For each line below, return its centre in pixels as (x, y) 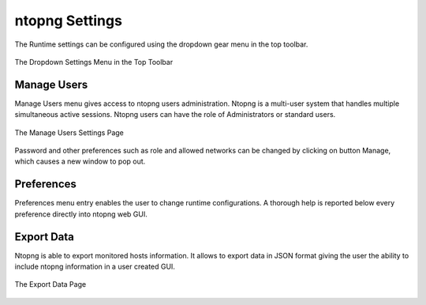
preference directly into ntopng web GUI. (81, 214)
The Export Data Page (50, 284)
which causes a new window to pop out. (80, 161)
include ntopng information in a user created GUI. (95, 266)
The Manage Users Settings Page (69, 132)
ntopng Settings (68, 21)
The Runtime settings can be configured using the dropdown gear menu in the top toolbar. (161, 44)
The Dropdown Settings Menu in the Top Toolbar (94, 62)
